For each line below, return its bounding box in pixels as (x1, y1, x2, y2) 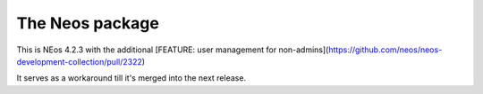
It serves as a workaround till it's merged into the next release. (16, 73, 246, 83)
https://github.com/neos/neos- (327, 44, 443, 55)
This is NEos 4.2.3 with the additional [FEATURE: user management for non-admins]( (16, 44, 329, 55)
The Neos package (16, 13, 160, 33)
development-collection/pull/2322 (16, 56, 142, 67)
